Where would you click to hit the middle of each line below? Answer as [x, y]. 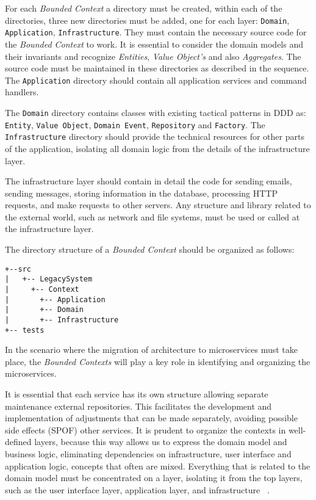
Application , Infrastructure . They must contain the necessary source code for [156, 32]
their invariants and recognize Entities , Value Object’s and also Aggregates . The [153, 56]
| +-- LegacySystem [49, 279]
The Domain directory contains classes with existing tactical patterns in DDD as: [156, 112]
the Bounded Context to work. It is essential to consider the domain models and [154, 44]
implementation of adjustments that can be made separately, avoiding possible [151, 418]
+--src [18, 269]
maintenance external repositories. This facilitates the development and [138, 406]
